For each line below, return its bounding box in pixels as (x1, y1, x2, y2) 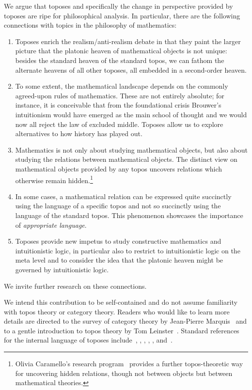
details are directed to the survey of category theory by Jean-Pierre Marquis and (4, 316, 247, 326)
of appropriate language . (15, 219, 87, 230)
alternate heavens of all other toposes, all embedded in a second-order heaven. (15, 64, 247, 75)
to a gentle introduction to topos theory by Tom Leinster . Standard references (4, 325, 239, 335)
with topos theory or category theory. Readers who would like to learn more (4, 306, 230, 316)
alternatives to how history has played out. (15, 128, 142, 139)
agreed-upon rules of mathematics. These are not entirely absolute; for (15, 90, 224, 100)
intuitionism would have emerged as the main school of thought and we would (15, 109, 247, 119)
